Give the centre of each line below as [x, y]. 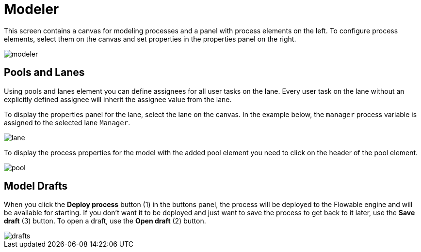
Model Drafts [36, 186]
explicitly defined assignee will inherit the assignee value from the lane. [118, 99]
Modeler [32, 9]
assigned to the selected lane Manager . [67, 122]
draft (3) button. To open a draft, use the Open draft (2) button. [105, 221]
